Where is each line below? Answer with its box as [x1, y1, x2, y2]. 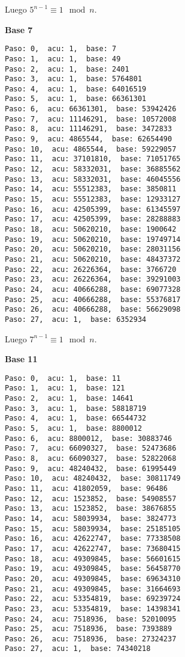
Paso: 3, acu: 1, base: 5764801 [5, 75, 142, 84]
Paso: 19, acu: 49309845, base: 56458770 [5, 564, 181, 573]
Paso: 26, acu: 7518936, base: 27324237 [5, 634, 177, 643]
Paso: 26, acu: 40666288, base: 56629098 [5, 305, 181, 314]
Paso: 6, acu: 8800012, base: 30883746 [5, 434, 172, 443]
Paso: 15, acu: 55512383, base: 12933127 [5, 195, 181, 204]
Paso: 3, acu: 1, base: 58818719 [5, 404, 147, 413]
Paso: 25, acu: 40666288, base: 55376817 [5, 295, 181, 304]
